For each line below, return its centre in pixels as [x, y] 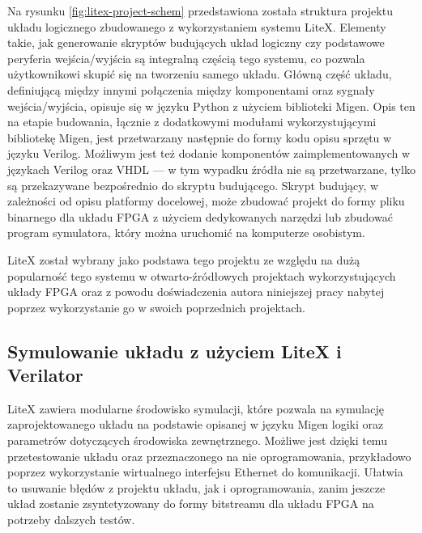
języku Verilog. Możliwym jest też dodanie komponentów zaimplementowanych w [209, 153]
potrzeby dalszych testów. [71, 520]
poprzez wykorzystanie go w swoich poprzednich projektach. [156, 307]
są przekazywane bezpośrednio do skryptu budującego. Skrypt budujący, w [193, 185]
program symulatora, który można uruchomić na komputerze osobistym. [186, 233]
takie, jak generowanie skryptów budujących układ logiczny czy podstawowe [196, 42]
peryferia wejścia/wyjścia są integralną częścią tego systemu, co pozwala [186, 58]
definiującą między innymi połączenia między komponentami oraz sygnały [191, 89]
